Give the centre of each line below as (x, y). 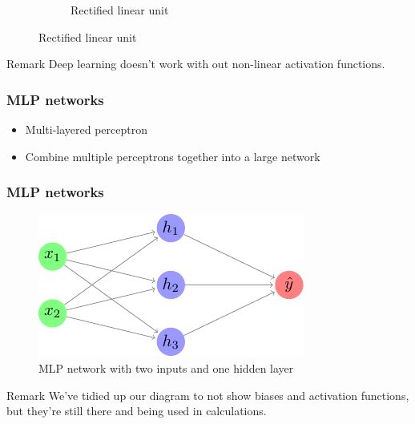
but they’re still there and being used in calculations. (137, 411)
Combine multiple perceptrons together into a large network (173, 156)
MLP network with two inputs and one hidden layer (166, 368)
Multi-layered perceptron (86, 129)
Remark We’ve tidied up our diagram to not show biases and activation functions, (208, 395)
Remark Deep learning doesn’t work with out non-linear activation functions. (196, 64)
